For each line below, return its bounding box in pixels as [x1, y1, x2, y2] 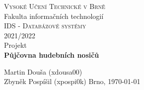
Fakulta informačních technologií [4, 10, 104, 21]
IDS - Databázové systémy [4, 20, 86, 31]
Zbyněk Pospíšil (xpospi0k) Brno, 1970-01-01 [4, 76, 141, 87]
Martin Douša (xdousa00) [4, 66, 82, 77]
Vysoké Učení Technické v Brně [4, 1, 105, 11]
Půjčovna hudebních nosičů [4, 49, 99, 60]
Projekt [4, 40, 27, 50]
